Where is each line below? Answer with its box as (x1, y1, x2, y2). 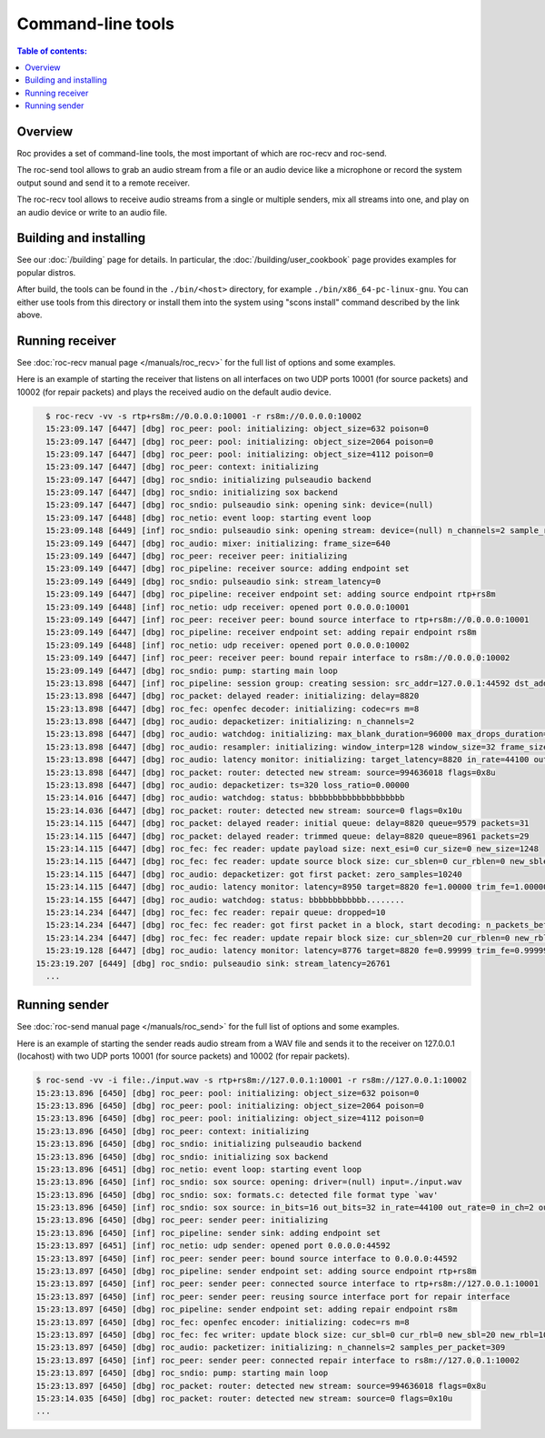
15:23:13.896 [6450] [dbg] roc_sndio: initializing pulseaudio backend (35, 1139, 362, 1150)
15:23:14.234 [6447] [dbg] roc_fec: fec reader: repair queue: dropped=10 (45, 907, 386, 918)
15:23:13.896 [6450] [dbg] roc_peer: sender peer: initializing (35, 1215, 329, 1225)
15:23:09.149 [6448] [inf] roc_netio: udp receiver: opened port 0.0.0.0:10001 (45, 601, 411, 612)
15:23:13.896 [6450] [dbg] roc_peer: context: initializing (35, 1126, 310, 1136)
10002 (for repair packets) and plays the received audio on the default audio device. (16, 387, 332, 397)
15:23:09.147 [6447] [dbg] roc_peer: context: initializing (45, 462, 319, 472)
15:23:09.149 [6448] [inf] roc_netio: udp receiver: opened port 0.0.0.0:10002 (45, 639, 411, 650)
